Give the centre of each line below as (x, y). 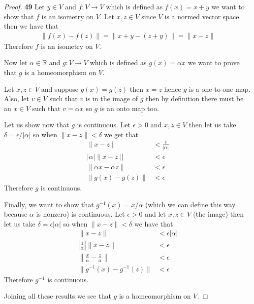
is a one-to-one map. (220, 89)
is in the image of (112, 98)
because (16, 214)
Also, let (17, 98)
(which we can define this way (190, 204)
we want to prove (214, 62)
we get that (121, 134)
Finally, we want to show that (49, 204)
